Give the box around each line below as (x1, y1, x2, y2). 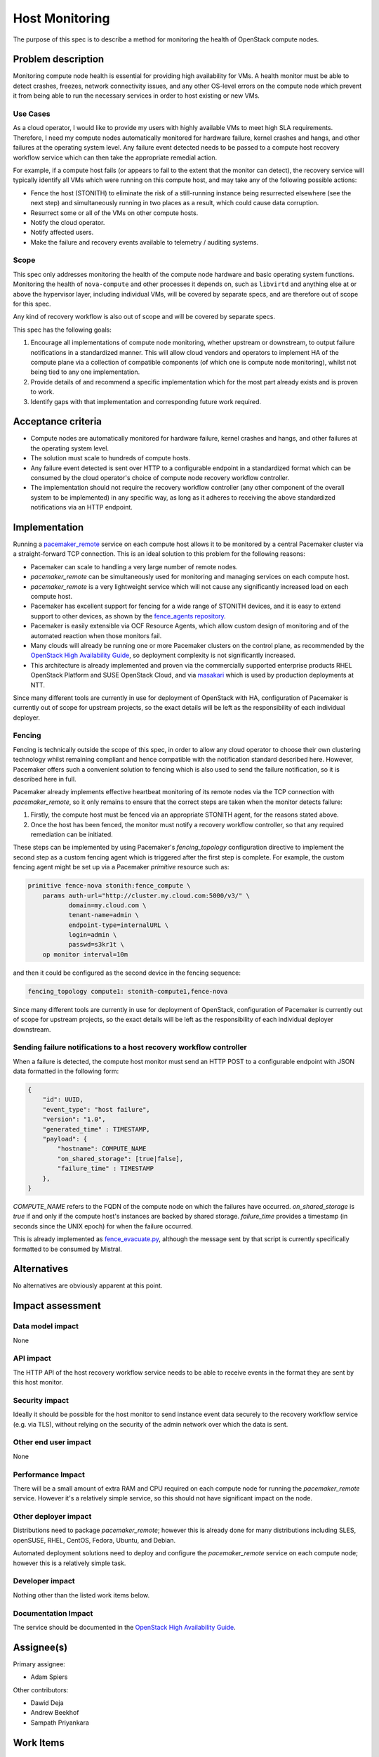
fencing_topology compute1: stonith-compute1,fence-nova (27, 987, 228, 995)
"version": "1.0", (42, 1115, 106, 1124)
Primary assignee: (13, 1659, 66, 1668)
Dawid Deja (30, 1699, 64, 1707)
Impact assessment (13, 1300, 101, 1312)
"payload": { (42, 1135, 88, 1143)
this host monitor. (13, 1378, 63, 1387)
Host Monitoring (13, 11, 110, 26)
